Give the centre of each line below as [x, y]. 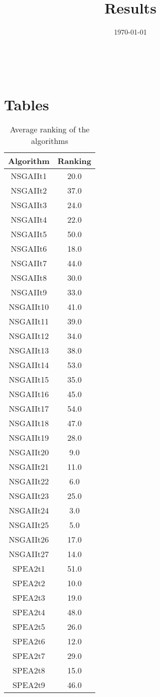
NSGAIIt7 [29, 263]
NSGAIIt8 [29, 278]
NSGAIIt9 [29, 292]
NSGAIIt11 [29, 321]
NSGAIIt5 [29, 234]
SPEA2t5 [29, 627]
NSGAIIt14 [29, 365]
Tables [27, 104]
